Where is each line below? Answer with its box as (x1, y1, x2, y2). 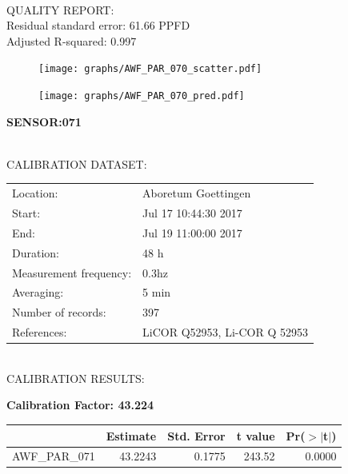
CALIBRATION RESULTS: (6, 369, 145, 386)
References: (12, 324, 67, 341)
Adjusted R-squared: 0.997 (6, 32, 137, 49)
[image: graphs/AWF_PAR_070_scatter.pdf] (38, 63, 262, 75)
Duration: (12, 244, 59, 261)
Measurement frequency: (12, 264, 132, 281)
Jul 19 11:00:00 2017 (142, 224, 242, 241)
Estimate (106, 427, 157, 444)
